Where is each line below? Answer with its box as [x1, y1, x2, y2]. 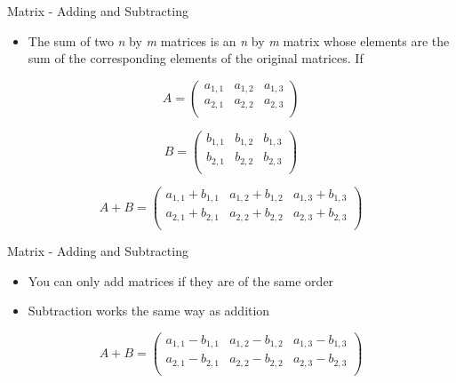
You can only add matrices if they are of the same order [28, 271, 334, 290]
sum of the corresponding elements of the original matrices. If [28, 49, 364, 68]
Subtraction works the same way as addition [28, 301, 270, 320]
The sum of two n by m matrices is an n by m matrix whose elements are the [28, 31, 450, 50]
